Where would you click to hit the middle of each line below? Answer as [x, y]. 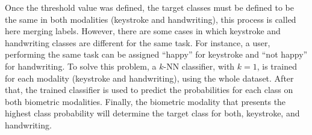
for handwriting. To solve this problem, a [81, 66]
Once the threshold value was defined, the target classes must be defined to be [149, 7]
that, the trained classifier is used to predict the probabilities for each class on [149, 90]
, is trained [277, 66]
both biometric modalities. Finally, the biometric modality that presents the [145, 101]
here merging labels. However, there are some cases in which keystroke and [143, 31]
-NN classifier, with [199, 66]
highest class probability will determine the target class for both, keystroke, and [152, 113]
